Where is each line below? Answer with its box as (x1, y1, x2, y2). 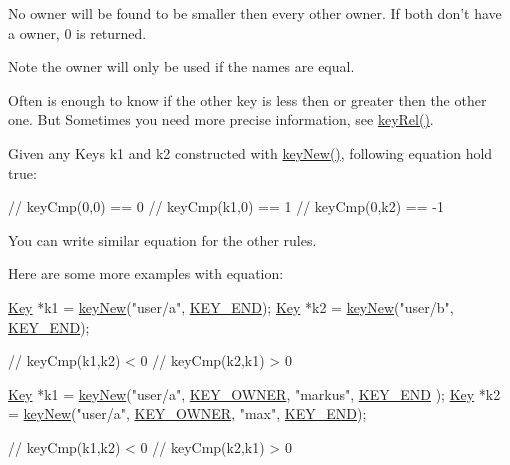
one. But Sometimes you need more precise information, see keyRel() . (8, 109, 434, 130)
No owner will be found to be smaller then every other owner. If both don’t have (8, 3, 502, 23)
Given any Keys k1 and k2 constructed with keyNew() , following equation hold (8, 142, 493, 163)
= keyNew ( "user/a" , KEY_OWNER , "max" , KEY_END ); (8, 403, 367, 424)
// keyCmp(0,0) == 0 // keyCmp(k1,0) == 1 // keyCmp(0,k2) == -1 (8, 196, 444, 217)
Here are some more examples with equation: (8, 263, 284, 284)
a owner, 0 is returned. (8, 22, 147, 43)
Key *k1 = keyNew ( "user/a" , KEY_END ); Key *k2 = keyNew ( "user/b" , (8, 296, 454, 317)
